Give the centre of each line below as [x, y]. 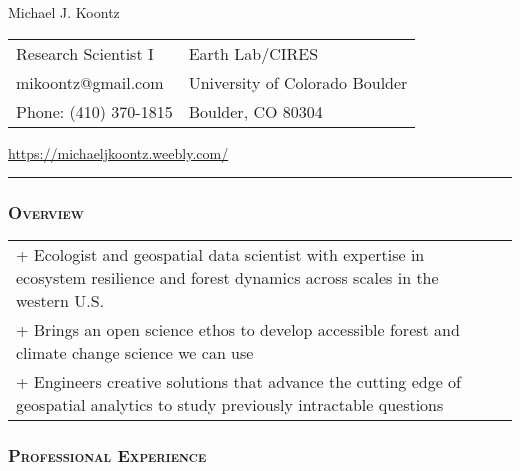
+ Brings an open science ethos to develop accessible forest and [238, 330]
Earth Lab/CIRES [253, 53]
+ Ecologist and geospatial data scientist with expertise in [220, 255]
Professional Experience [107, 455]
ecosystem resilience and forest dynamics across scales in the [227, 278]
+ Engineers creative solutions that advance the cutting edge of [239, 382]
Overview [46, 212]
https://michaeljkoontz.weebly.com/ [118, 152]
